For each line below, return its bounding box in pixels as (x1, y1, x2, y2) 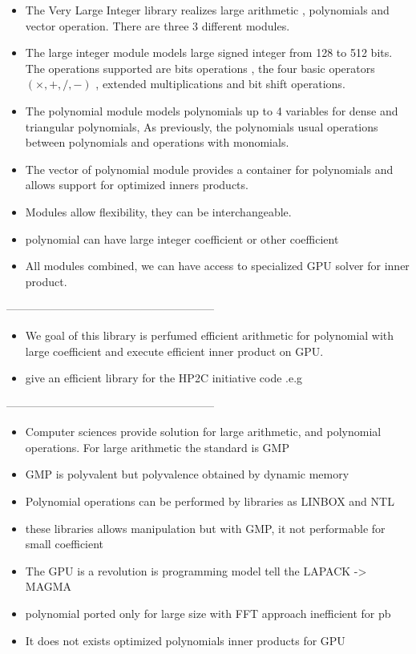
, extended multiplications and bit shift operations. (95, 75, 345, 92)
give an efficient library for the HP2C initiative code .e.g (25, 369, 303, 386)
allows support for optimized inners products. (25, 176, 248, 193)
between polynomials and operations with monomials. (25, 134, 289, 151)
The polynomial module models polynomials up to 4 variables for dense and (25, 102, 398, 119)
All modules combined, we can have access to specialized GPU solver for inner (25, 257, 410, 274)
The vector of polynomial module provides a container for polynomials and (25, 160, 394, 177)
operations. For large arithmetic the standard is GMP (25, 438, 289, 455)
